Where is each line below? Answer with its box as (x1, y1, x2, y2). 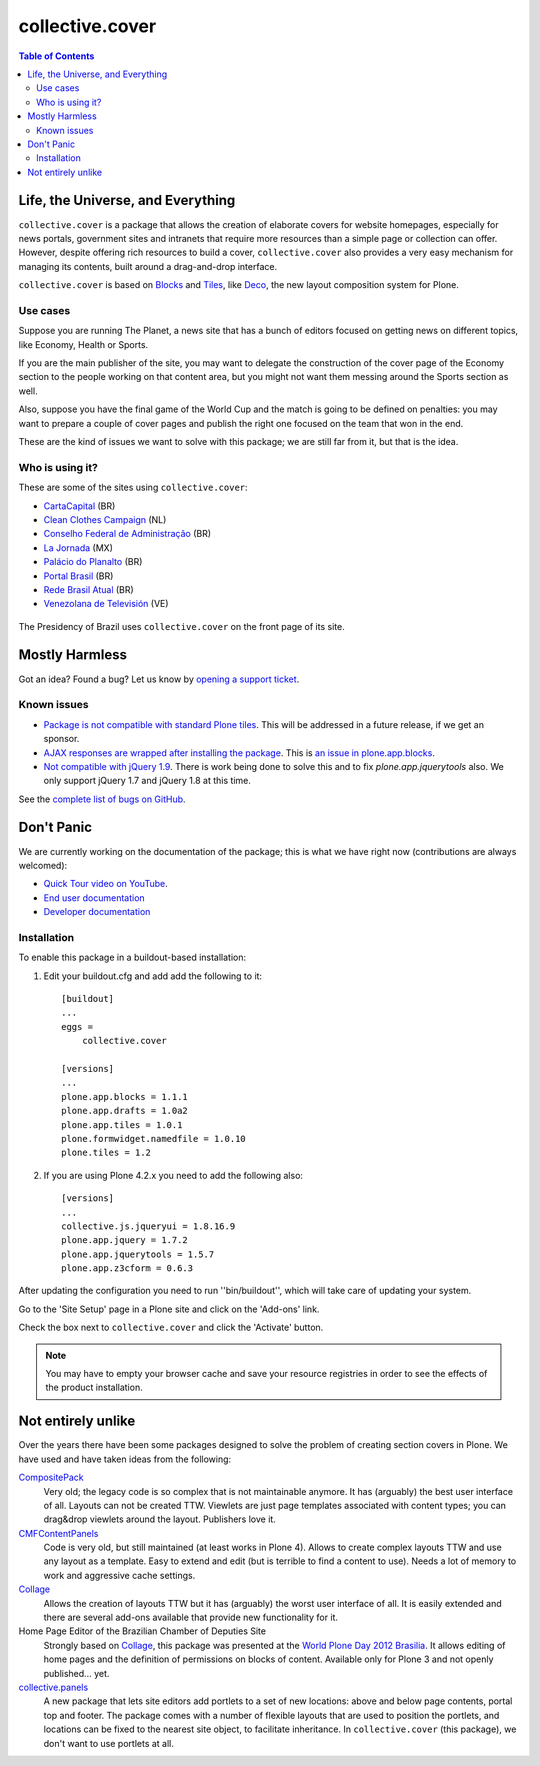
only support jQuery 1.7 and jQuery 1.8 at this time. (43, 775, 252, 787)
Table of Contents (18, 50, 95, 62)
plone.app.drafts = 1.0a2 (61, 1105, 189, 1117)
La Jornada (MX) (43, 541, 114, 554)
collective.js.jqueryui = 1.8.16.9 (61, 1220, 236, 1232)
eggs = (61, 1021, 94, 1032)
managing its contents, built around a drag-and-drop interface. (18, 260, 278, 272)
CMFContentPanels (18, 1527, 99, 1539)
